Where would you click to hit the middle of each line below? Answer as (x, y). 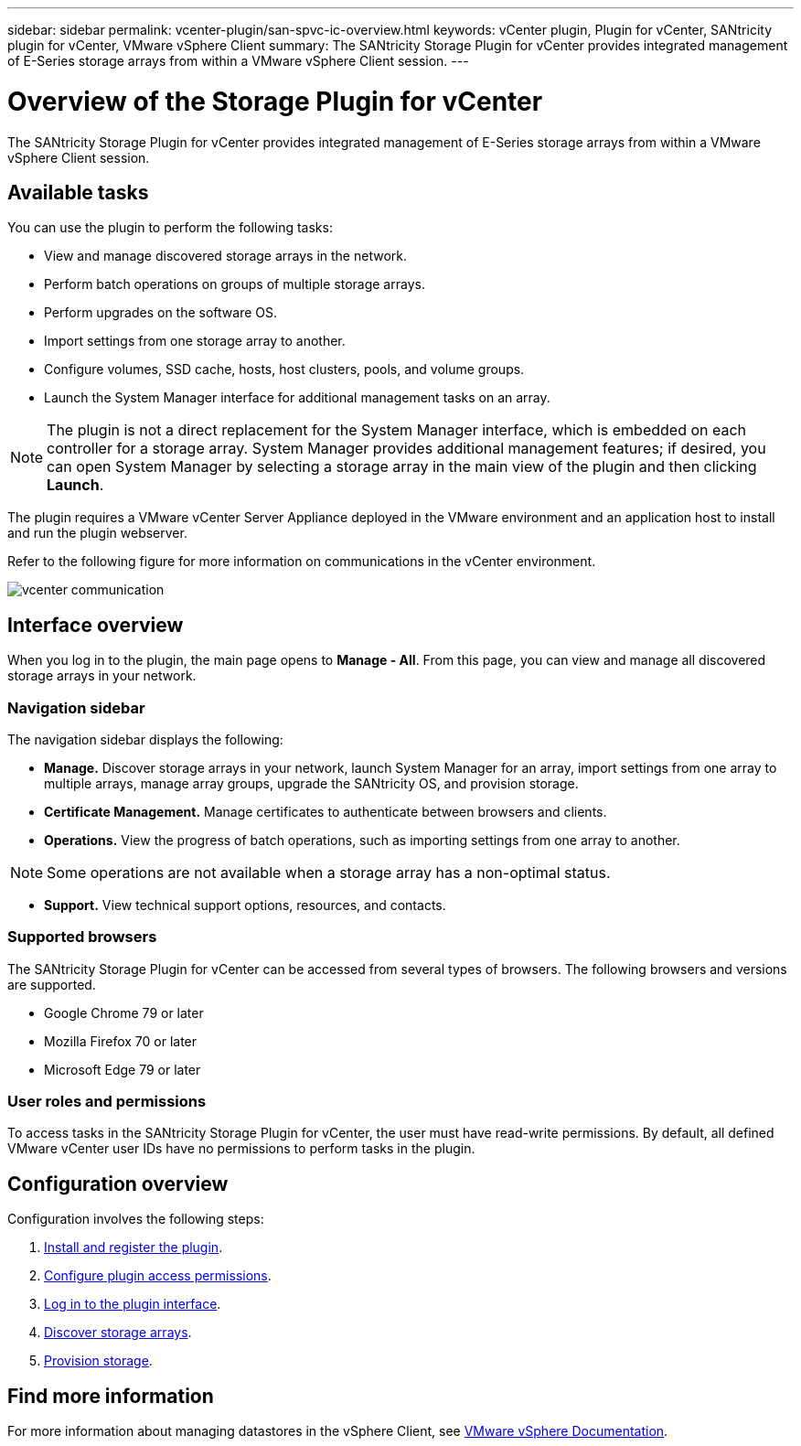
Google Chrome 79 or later (124, 1012)
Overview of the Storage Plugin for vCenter (275, 101)
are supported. (52, 984)
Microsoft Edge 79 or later (123, 1069)
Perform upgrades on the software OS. (161, 313)
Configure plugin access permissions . (158, 1276)
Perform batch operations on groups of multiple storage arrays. (235, 284)
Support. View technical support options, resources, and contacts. (245, 905)
